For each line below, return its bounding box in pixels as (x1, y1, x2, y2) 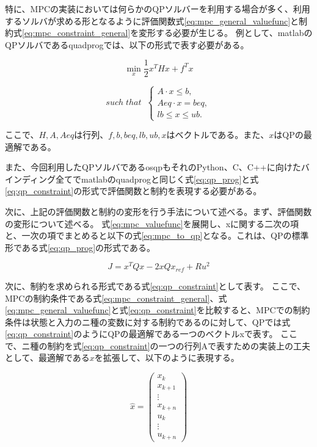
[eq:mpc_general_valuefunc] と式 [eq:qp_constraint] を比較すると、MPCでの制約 (5, 303, 310, 316)
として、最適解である (5, 351, 90, 364)
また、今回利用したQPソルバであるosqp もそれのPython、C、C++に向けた (5, 161, 301, 173)
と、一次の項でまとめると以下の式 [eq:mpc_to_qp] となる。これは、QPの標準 (5, 229, 309, 242)
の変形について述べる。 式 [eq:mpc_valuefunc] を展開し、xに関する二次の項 (5, 217, 299, 230)
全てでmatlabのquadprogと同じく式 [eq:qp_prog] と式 (56, 172, 259, 185)
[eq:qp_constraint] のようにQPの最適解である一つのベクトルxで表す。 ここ (5, 327, 298, 340)
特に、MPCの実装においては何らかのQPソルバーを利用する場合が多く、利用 (5, 2, 310, 15)
